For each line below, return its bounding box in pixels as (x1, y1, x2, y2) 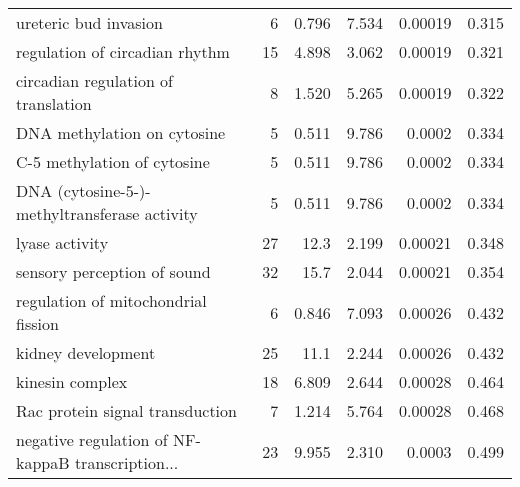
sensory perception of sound (16, 260, 211, 283)
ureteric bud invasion (16, 11, 163, 34)
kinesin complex (16, 370, 128, 393)
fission (16, 312, 59, 335)
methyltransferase (16, 202, 140, 225)
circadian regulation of (16, 69, 174, 92)
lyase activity (16, 231, 109, 254)
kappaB (16, 451, 70, 474)
